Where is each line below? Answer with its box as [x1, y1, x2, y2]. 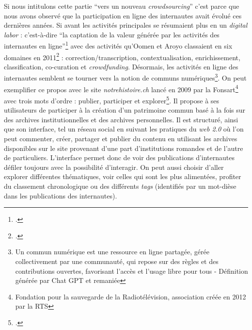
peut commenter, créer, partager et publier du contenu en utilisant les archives [4, 133, 237, 143]
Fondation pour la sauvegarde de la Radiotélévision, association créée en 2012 [15, 291, 246, 301]
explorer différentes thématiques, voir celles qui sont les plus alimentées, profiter [4, 171, 241, 181]
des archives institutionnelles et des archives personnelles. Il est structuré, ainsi [4, 114, 238, 124]
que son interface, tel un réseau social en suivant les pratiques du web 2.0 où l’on [4, 124, 244, 134]
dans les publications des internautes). [4, 190, 117, 200]
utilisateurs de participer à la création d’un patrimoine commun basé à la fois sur [4, 105, 246, 115]
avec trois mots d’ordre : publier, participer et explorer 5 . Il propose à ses [4, 94, 220, 105]
